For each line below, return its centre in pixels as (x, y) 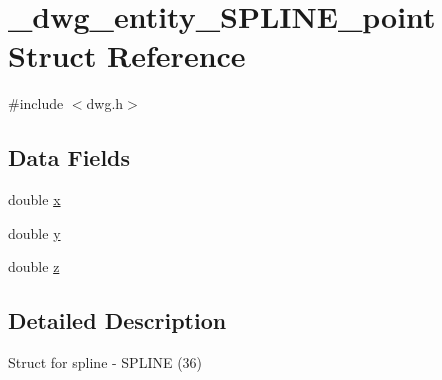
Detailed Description (117, 320)
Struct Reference (127, 55)
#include (36, 103)
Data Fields (69, 157)
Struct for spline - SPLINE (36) (105, 362)
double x (34, 199)
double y (34, 232)
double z (34, 266)
